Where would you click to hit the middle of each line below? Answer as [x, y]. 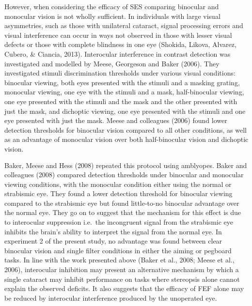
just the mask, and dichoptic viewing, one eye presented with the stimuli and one [125, 111]
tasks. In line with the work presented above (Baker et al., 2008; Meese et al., [119, 260]
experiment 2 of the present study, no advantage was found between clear [113, 241]
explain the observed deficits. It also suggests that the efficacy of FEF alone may [124, 288]
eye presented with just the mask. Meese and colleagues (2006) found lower [116, 120]
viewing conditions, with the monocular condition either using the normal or [118, 184]
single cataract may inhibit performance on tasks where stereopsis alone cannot [122, 279]
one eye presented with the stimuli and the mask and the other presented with [121, 101]
